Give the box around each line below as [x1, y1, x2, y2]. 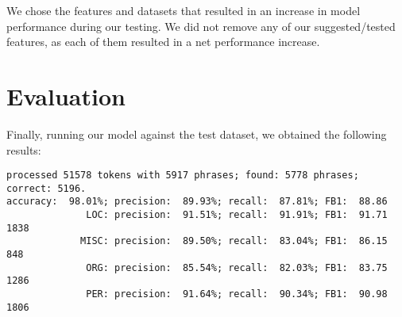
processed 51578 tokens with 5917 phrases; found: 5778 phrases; [6, 170, 359, 181]
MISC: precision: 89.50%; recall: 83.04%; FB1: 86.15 [80, 235, 388, 247]
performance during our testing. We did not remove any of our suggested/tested [6, 17, 396, 34]
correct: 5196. [6, 182, 87, 194]
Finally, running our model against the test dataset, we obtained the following [6, 125, 387, 142]
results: [6, 141, 41, 158]
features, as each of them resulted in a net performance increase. [6, 33, 320, 50]
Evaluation [6, 79, 126, 112]
